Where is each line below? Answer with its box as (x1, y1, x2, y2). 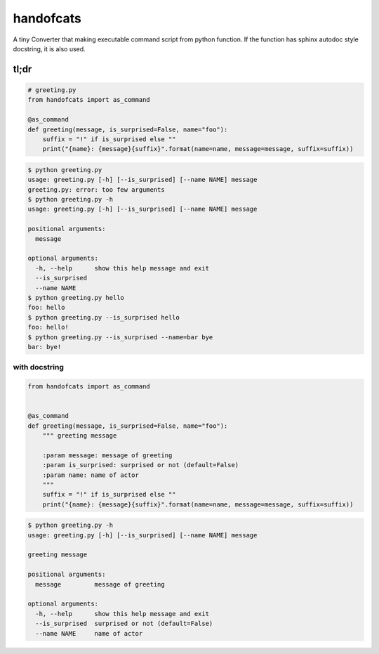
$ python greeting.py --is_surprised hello (27, 313, 180, 321)
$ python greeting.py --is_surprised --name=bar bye (27, 333, 213, 341)
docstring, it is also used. (13, 44, 86, 53)
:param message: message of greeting (42, 451, 173, 459)
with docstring (13, 362, 65, 372)
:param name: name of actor (42, 471, 140, 479)
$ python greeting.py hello (27, 294, 124, 301)
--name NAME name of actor (35, 629, 143, 637)
